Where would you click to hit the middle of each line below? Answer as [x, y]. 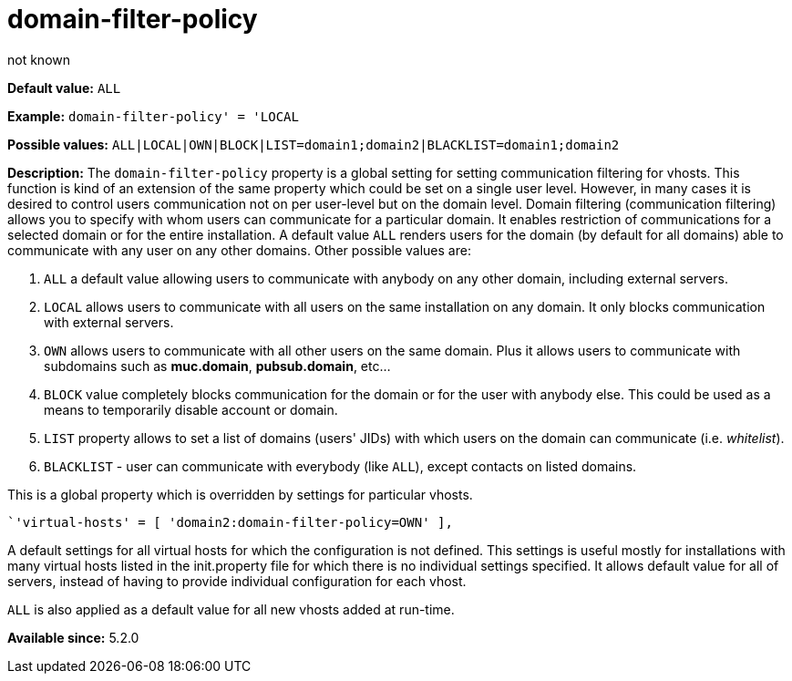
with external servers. [109, 322]
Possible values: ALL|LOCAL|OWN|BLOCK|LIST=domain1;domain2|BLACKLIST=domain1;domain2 [314, 144]
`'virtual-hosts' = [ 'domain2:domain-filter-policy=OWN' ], [230, 522]
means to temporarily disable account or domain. [191, 409]
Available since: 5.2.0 [73, 637]
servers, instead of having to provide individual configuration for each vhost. [237, 581]
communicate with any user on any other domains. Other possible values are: [239, 250]
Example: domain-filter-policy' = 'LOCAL [153, 116]
